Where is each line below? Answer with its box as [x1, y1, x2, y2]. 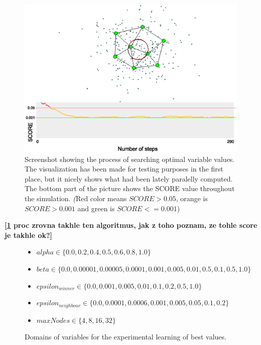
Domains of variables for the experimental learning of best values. [25, 331, 226, 342]
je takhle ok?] [5, 229, 53, 240]
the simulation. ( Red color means [25, 193, 127, 203]
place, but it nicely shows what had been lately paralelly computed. [25, 173, 233, 184]
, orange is [176, 193, 208, 203]
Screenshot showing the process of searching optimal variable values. [25, 153, 235, 164]
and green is [77, 203, 115, 213]
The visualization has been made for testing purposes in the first [25, 163, 223, 174]
